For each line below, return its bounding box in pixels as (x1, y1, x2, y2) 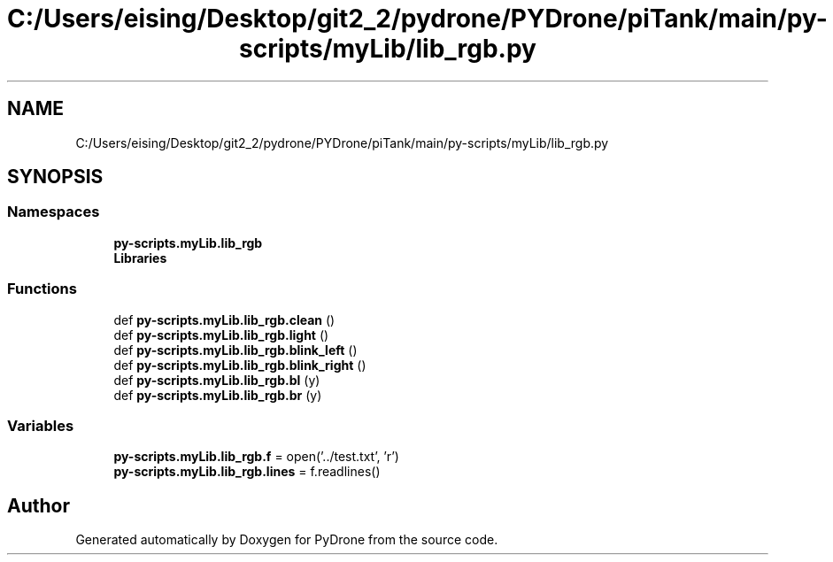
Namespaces (7, 203, 100, 221)
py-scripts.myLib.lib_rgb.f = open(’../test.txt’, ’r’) (113, 449, 399, 465)
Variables (7, 416, 74, 435)
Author (7, 494, 70, 517)
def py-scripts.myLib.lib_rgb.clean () (113, 312, 336, 327)
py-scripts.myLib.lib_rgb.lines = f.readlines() (113, 464, 381, 480)
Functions (7, 280, 77, 298)
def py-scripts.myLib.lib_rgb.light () (113, 327, 329, 343)
